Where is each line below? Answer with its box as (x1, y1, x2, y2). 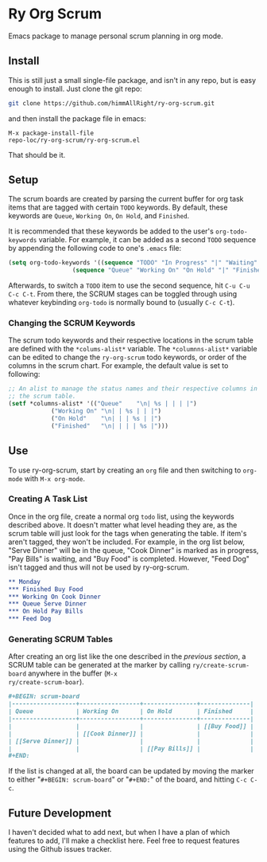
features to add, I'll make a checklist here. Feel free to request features (8, 836, 240, 845)
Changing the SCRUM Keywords (8, 318, 136, 329)
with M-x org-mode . (24, 473, 86, 483)
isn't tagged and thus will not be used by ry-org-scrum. (8, 562, 190, 572)
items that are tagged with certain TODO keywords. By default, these (8, 202, 228, 212)
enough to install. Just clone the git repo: (8, 84, 142, 93)
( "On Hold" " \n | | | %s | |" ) (50, 414, 161, 422)
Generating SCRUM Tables (8, 634, 114, 645)
